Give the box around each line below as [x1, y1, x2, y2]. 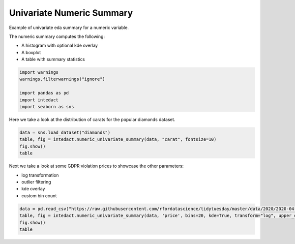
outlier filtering [21, 179, 51, 184]
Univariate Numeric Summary [9, 7, 133, 18]
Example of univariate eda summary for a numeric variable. [9, 25, 129, 30]
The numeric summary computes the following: [9, 33, 105, 39]
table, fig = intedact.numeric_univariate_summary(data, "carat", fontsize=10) [19, 137, 217, 142]
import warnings [19, 69, 59, 75]
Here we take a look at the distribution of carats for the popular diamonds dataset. [9, 117, 176, 122]
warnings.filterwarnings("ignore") [19, 76, 105, 82]
